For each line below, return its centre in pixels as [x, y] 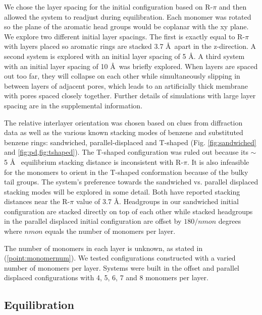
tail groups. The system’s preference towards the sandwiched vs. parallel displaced [131, 182]
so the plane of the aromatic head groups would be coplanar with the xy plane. [126, 26]
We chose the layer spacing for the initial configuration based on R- [109, 7]
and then [233, 7]
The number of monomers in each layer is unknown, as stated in [103, 248]
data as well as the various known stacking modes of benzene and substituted [124, 132]
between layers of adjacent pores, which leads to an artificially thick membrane [126, 85]
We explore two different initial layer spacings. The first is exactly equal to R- [125, 36]
